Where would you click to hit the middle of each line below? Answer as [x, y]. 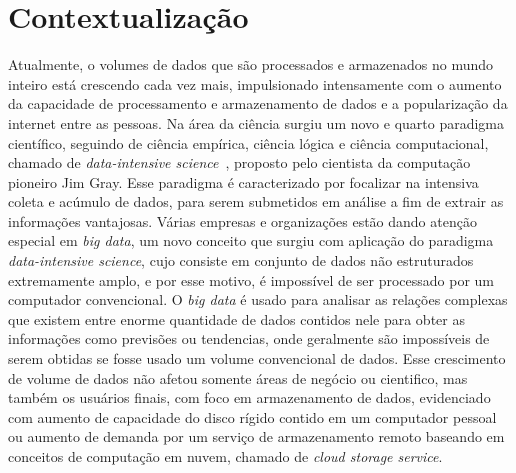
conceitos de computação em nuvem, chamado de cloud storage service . [225, 456]
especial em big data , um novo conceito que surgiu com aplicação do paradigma [251, 240]
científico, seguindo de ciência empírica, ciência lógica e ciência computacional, [248, 142]
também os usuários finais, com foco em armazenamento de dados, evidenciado [249, 397]
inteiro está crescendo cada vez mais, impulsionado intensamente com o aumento [255, 83]
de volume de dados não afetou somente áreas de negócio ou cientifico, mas [238, 377]
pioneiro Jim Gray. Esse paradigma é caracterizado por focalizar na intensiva [243, 181]
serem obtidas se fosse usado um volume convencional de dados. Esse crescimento [257, 358]
